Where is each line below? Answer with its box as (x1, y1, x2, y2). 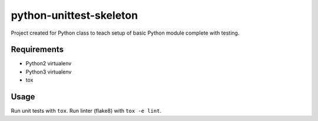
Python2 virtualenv (25, 60, 72, 67)
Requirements (11, 45, 64, 55)
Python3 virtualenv (25, 68, 72, 75)
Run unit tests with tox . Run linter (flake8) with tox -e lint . (11, 107, 162, 115)
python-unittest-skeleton (11, 9, 138, 22)
